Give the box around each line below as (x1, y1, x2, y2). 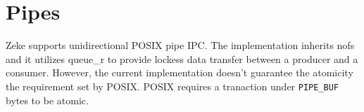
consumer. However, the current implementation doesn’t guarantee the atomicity (6, 65, 353, 80)
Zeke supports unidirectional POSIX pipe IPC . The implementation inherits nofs (6, 38, 355, 52)
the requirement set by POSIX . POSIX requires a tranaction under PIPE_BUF (6, 78, 339, 93)
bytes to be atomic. (6, 92, 89, 107)
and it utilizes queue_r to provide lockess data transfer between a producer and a (6, 51, 358, 66)
